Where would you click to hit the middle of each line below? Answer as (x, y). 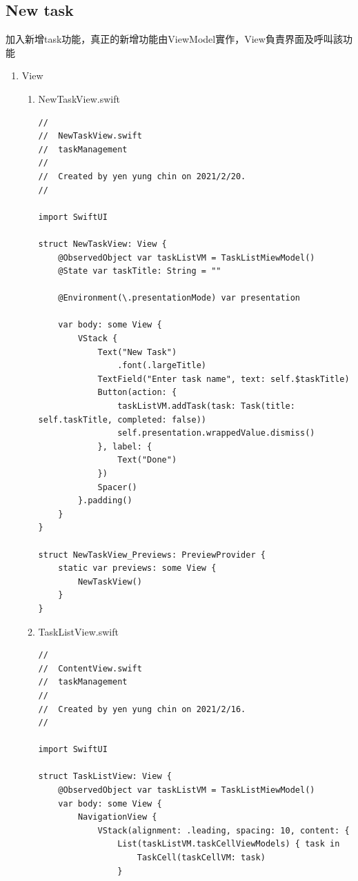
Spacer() (117, 487)
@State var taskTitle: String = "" (140, 271)
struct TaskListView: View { (105, 777)
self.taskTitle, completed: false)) (122, 419)
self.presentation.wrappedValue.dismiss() (216, 433)
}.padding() (105, 501)
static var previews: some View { (137, 568)
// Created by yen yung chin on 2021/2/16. (142, 709)
